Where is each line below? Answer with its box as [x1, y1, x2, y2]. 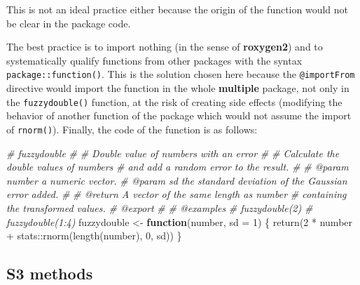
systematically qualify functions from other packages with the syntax [6, 53, 303, 67]
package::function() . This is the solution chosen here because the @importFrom [6, 67, 355, 81]
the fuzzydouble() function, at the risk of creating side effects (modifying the [6, 94, 342, 109]
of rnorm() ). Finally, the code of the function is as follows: [6, 121, 258, 136]
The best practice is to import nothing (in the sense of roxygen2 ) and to [6, 39, 323, 54]
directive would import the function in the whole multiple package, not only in [6, 81, 349, 95]
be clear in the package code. [6, 15, 131, 30]
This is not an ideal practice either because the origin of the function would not [6, 2, 349, 16]
